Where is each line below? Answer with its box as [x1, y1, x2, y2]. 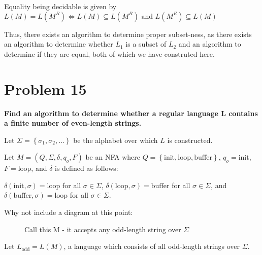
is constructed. [167, 134, 213, 145]
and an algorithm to [178, 39, 241, 49]
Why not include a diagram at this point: [4, 207, 133, 217]
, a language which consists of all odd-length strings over [63, 241, 240, 251]
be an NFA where [85, 152, 140, 162]
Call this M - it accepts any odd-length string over [24, 224, 181, 234]
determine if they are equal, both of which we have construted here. [4, 48, 215, 59]
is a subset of [125, 39, 167, 49]
